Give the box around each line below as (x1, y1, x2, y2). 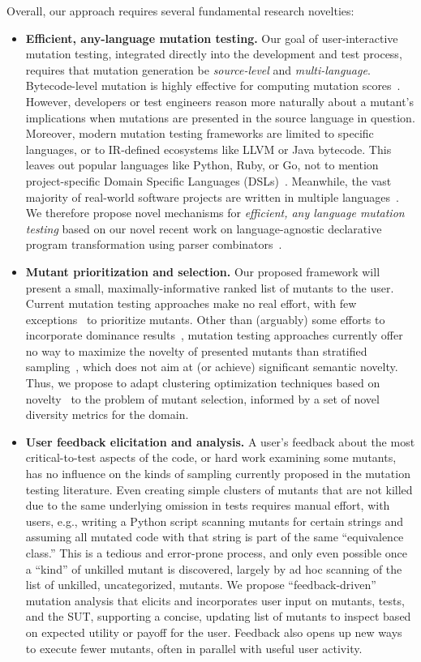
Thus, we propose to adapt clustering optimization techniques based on (25, 374, 380, 391)
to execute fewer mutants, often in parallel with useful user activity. (25, 639, 363, 656)
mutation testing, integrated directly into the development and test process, (25, 45, 402, 62)
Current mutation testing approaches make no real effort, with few (25, 295, 357, 312)
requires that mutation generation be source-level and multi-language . (25, 61, 371, 78)
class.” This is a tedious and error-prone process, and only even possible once (25, 545, 408, 561)
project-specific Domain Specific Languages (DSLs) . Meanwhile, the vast (25, 172, 392, 189)
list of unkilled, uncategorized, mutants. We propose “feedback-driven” (25, 576, 376, 593)
